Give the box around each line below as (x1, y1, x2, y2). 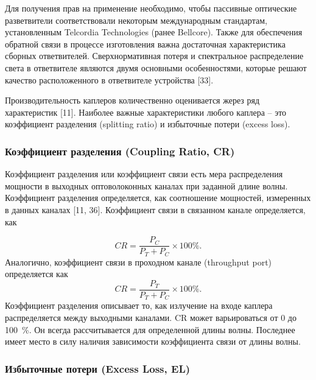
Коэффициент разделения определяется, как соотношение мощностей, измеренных (5, 191, 311, 204)
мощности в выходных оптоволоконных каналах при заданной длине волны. (5, 179, 288, 192)
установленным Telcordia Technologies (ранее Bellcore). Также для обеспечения (5, 26, 303, 38)
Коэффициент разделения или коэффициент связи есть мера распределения (5, 167, 283, 180)
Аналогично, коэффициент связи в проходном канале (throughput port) (5, 255, 272, 268)
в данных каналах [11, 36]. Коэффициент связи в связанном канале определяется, (5, 203, 306, 216)
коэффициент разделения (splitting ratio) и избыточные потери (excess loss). (5, 118, 290, 130)
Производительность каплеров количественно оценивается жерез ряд (5, 94, 260, 107)
